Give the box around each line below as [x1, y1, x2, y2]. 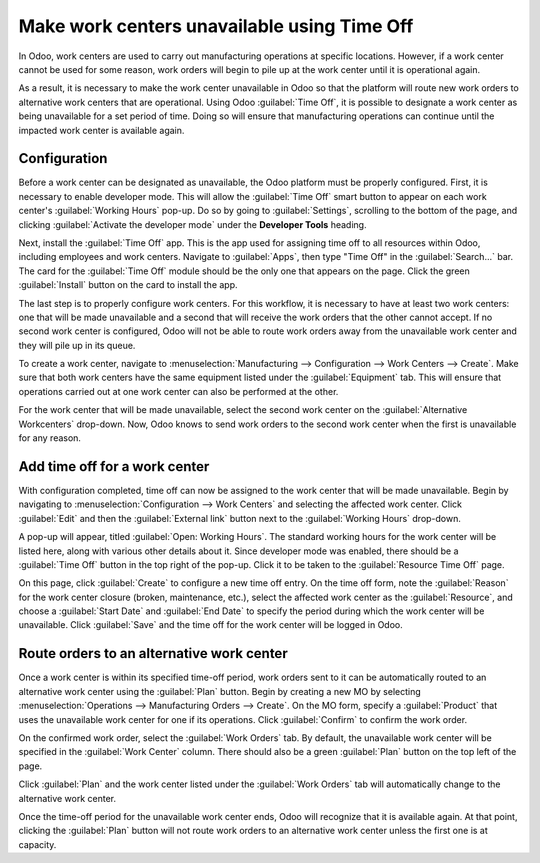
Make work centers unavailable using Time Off [18, 15, 414, 37]
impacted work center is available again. [18, 124, 185, 136]
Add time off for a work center [18, 458, 210, 475]
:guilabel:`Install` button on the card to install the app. [18, 279, 239, 291]
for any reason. [18, 432, 82, 444]
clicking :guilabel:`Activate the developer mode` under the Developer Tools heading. [18, 218, 367, 230]
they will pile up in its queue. [18, 339, 136, 351]
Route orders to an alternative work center [18, 645, 289, 662]
